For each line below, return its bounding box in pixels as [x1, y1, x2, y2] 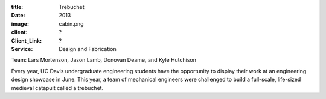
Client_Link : [11, 37, 42, 44]
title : [11, 4, 24, 10]
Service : [11, 45, 33, 52]
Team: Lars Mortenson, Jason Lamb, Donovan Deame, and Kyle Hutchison [11, 56, 196, 64]
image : [11, 20, 30, 27]
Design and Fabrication [59, 45, 117, 52]
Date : [11, 12, 25, 19]
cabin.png [59, 20, 84, 27]
